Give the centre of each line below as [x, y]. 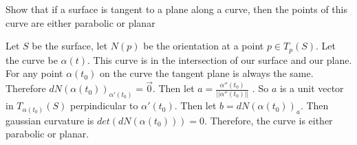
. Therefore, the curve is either [269, 120]
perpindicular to [104, 105]
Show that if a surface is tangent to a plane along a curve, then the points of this [176, 9]
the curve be [32, 59]
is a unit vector [312, 88]
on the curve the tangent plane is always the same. [207, 73]
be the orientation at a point [204, 46]
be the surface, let [70, 46]
